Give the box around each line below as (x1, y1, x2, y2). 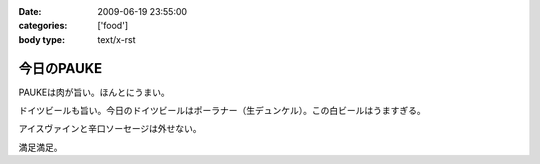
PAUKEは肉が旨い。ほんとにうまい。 (18, 86, 170, 98)
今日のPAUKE (18, 60, 103, 77)
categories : (18, 20, 68, 32)
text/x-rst (97, 33, 136, 45)
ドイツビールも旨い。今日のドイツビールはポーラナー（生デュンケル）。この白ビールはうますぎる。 (18, 105, 426, 117)
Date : (18, 6, 42, 17)
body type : (18, 33, 65, 45)
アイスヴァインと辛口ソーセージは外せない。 (18, 123, 202, 135)
